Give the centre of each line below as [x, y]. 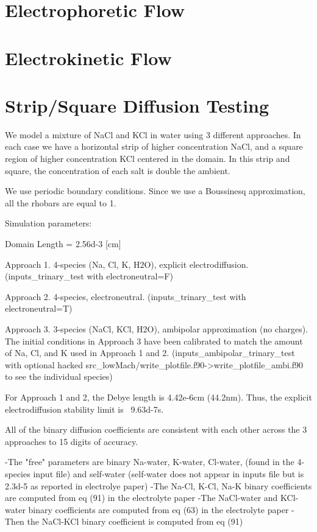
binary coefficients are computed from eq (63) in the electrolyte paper [158, 509]
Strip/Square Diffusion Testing [137, 105]
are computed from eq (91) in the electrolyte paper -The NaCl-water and [141, 498]
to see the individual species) [59, 376]
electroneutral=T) [39, 308]
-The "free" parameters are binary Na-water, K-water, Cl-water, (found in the [150, 462]
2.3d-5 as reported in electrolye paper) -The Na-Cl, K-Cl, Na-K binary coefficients [158, 485]
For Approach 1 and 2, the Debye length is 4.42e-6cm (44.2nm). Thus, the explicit [158, 397]
